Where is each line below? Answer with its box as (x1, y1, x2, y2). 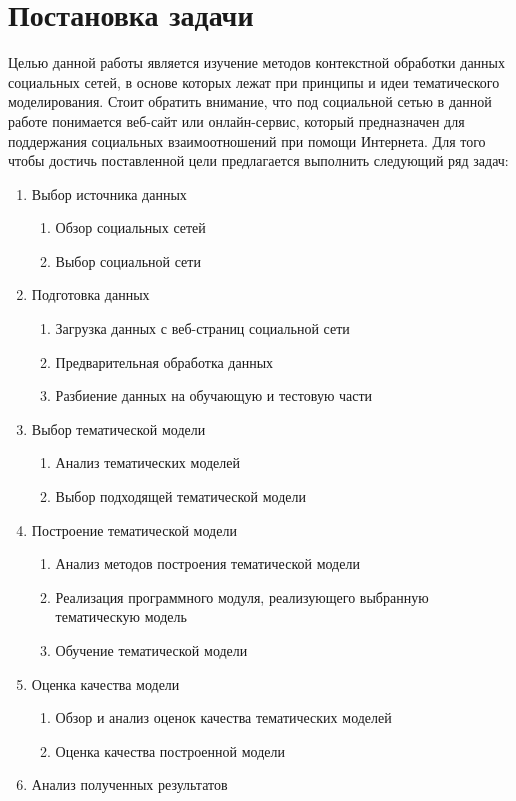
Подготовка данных (31, 284, 150, 305)
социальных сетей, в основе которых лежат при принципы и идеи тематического (8, 71, 500, 92)
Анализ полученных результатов (31, 774, 228, 795)
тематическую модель (55, 606, 187, 627)
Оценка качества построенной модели (55, 740, 285, 761)
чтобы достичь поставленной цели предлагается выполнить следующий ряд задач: (8, 150, 509, 171)
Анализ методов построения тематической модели (55, 553, 360, 574)
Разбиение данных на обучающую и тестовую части (55, 385, 373, 406)
